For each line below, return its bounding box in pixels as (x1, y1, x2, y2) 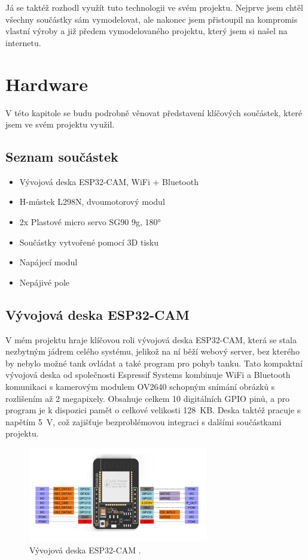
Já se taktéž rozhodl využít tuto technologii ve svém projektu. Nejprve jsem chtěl (5, 1, 303, 13)
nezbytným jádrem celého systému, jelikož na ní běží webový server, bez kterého (5, 345, 300, 358)
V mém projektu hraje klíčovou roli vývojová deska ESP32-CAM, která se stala (5, 333, 297, 346)
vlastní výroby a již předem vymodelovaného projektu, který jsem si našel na (5, 25, 288, 37)
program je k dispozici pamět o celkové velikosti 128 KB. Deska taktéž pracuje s (5, 404, 301, 416)
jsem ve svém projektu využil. (5, 118, 115, 131)
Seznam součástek (5, 147, 118, 166)
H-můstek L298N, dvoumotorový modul (19, 195, 165, 208)
